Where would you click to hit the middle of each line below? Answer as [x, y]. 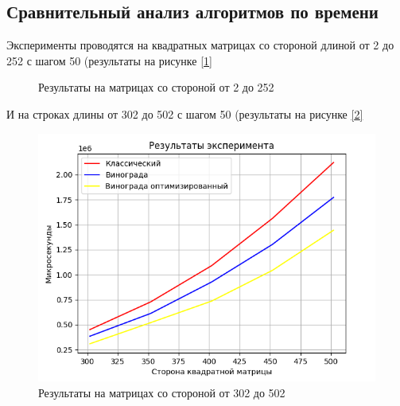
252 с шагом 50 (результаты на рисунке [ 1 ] [109, 60]
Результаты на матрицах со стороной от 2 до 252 [156, 87]
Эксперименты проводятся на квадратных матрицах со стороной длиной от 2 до [200, 45]
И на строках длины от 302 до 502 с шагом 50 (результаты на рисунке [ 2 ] [185, 113]
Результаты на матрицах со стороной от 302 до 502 [162, 393]
